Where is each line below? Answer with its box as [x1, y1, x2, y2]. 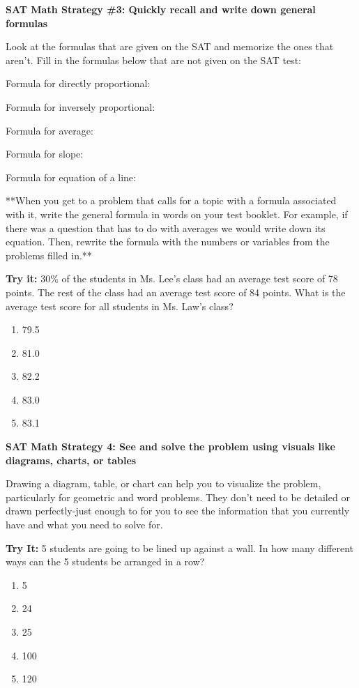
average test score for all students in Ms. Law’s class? [6, 298, 234, 313]
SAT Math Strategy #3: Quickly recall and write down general [6, 2, 316, 16]
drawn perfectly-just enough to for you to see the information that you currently [6, 503, 350, 518]
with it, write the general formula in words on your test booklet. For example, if [6, 206, 348, 221]
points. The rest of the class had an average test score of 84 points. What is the [6, 284, 346, 299]
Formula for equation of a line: [6, 169, 136, 184]
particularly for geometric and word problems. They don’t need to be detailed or [6, 489, 350, 504]
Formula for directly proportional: [6, 76, 151, 91]
